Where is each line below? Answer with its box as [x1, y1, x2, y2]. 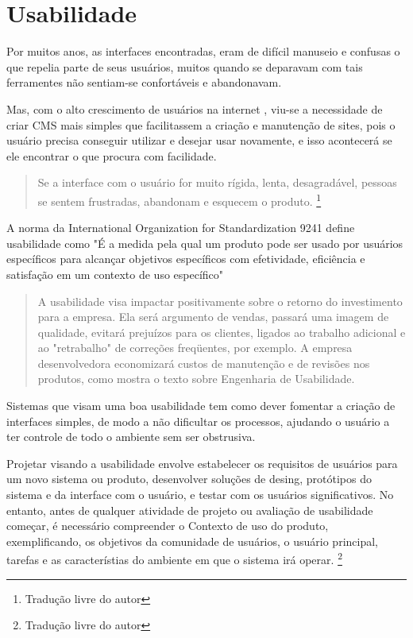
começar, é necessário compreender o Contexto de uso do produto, [6, 517, 329, 534]
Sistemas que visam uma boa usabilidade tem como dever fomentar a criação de [6, 397, 396, 414]
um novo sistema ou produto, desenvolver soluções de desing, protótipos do [6, 470, 372, 487]
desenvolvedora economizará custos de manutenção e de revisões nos [37, 354, 370, 371]
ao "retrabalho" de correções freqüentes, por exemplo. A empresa [37, 339, 353, 356]
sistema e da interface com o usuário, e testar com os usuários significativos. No [6, 486, 394, 503]
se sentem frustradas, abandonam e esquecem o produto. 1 [37, 190, 322, 209]
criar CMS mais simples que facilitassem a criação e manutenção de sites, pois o [6, 116, 396, 133]
